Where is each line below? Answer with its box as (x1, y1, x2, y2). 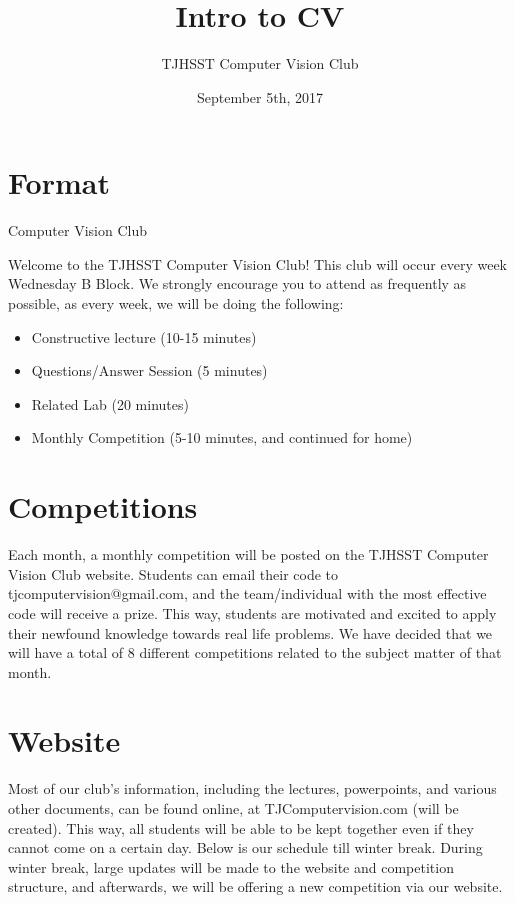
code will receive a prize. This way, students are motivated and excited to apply (8, 602, 497, 623)
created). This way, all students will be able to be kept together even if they (8, 817, 474, 838)
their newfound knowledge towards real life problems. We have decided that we (8, 622, 493, 643)
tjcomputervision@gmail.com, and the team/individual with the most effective (8, 583, 487, 604)
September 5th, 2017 (196, 86, 324, 107)
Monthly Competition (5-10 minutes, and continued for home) (31, 427, 413, 448)
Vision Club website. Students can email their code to (8, 563, 339, 584)
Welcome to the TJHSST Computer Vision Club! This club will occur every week (8, 253, 507, 274)
